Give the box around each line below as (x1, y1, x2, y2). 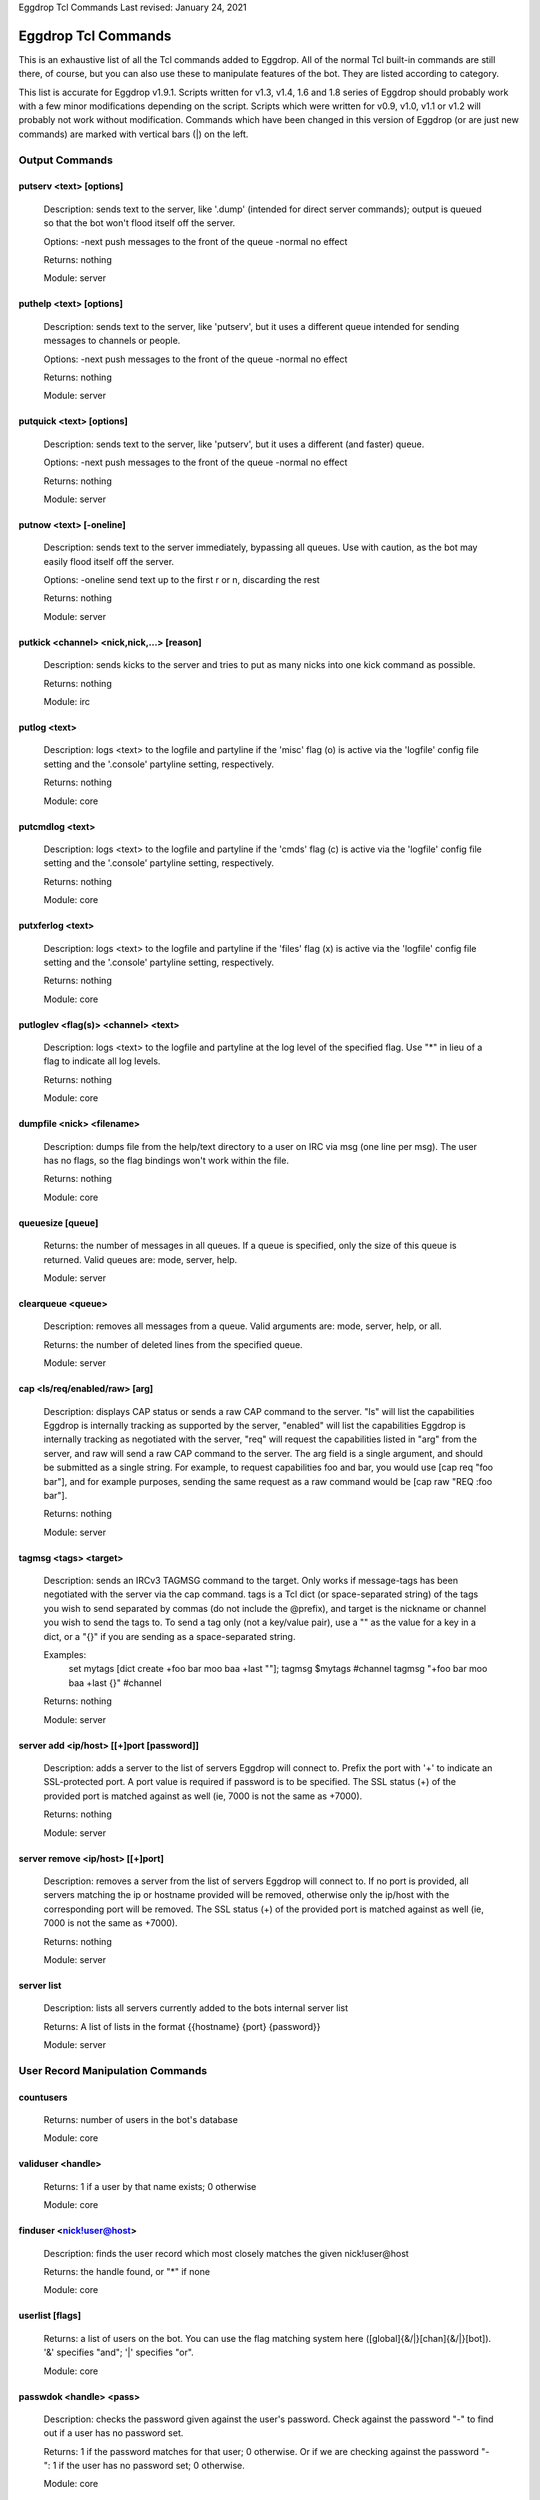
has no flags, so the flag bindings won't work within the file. (43, 1155, 290, 1167)
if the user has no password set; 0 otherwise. (58, 2460, 245, 2472)
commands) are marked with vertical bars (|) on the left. (18, 128, 249, 140)
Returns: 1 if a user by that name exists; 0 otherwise (43, 2180, 257, 2192)
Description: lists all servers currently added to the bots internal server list (43, 2002, 349, 2014)
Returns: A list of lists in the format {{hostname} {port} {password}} (43, 2020, 321, 2032)
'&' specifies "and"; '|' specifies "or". (43, 2346, 194, 2359)
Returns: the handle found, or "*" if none (43, 2265, 210, 2277)
